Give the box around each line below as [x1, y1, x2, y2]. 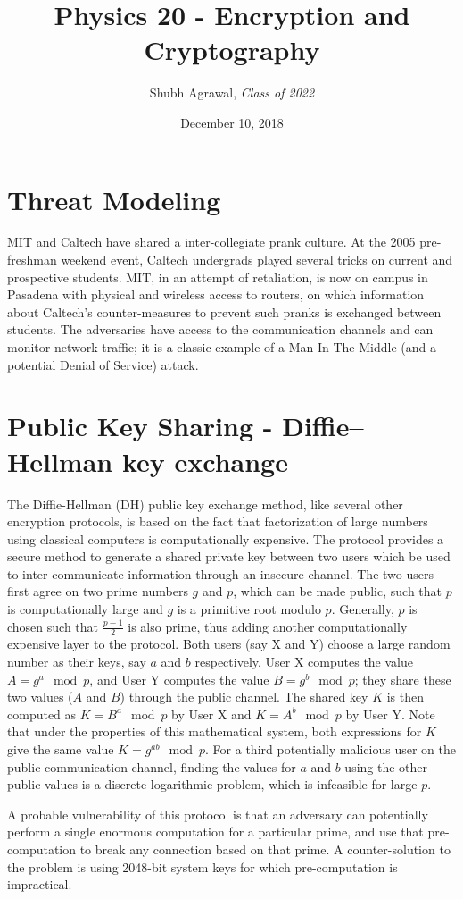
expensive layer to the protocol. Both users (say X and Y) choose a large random [7, 634, 451, 653]
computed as [7, 704, 77, 723]
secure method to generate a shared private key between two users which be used [7, 547, 451, 566]
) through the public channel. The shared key [120, 687, 368, 706]
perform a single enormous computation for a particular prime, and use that [7, 822, 424, 841]
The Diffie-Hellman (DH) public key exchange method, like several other [7, 494, 403, 513]
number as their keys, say [7, 652, 146, 671]
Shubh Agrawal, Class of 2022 [149, 83, 315, 102]
